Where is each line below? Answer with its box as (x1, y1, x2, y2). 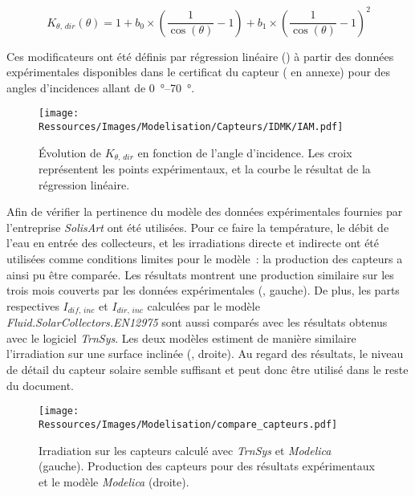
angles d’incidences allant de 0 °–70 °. (6, 79, 195, 96)
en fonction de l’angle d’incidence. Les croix (137, 144, 352, 161)
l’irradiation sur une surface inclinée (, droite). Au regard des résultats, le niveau (6, 345, 404, 362)
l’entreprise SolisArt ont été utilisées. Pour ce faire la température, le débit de (6, 218, 389, 235)
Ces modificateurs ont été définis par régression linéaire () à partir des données (6, 47, 394, 64)
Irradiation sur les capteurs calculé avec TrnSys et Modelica (39, 441, 332, 458)
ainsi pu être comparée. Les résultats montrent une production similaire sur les (6, 266, 394, 283)
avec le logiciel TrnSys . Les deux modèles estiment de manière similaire (6, 329, 356, 346)
